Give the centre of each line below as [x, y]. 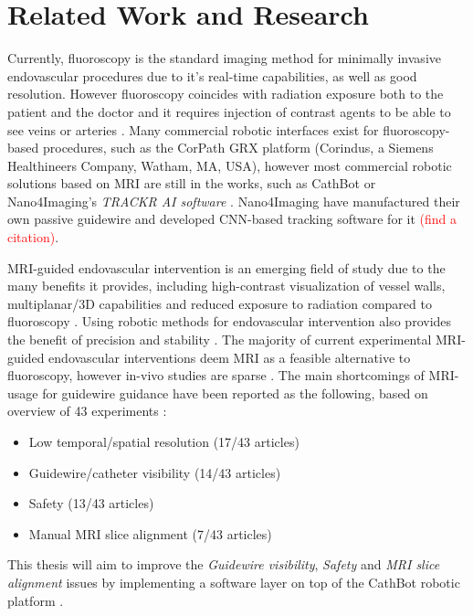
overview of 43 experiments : [87, 411]
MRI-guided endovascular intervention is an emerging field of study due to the [226, 267]
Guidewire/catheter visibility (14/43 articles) [155, 472]
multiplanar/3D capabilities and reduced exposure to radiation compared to [220, 303]
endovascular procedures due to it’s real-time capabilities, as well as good [212, 75]
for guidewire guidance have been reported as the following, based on [235, 393]
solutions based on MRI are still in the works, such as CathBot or [192, 183]
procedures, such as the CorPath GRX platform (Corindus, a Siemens [238, 148]
